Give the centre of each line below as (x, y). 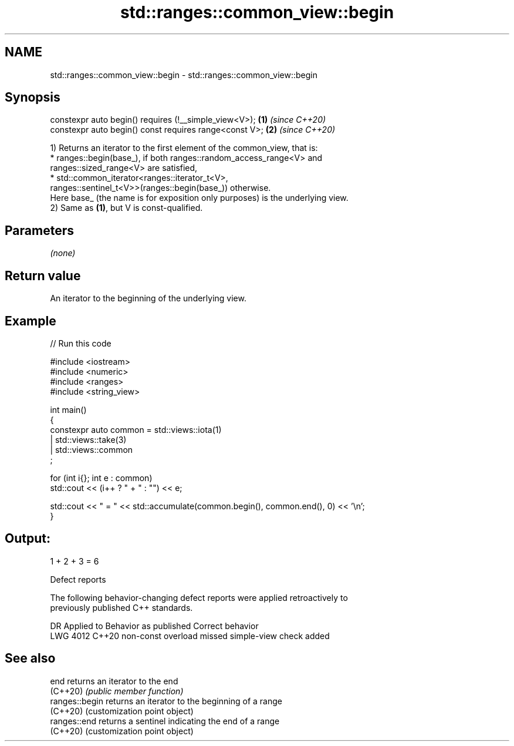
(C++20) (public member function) (117, 691)
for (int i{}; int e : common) (101, 478)
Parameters (39, 230)
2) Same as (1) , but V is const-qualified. (126, 208)
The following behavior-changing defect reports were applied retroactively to (199, 597)
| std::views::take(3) (88, 439)
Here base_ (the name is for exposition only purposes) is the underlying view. (199, 198)
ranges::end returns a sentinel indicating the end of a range (165, 721)
